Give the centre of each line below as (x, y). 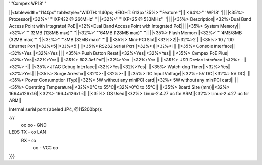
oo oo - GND (34, 125)
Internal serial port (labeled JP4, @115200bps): (56, 109)
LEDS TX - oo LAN (27, 132)
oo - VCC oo (46, 147)
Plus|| (224, 53)
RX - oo (29, 141)
